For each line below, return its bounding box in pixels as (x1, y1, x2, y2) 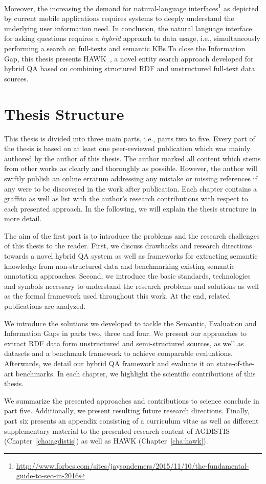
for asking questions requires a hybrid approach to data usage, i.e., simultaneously (4, 33, 260, 44)
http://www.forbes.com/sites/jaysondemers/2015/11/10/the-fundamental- (16, 460, 249, 471)
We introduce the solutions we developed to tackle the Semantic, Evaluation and (4, 318, 257, 328)
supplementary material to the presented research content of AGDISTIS (4, 425, 230, 436)
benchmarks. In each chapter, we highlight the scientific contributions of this (15, 368, 256, 378)
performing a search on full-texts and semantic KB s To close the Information (4, 43, 246, 54)
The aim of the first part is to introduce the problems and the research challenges (4, 230, 260, 241)
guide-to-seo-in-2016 (16, 470, 79, 481)
